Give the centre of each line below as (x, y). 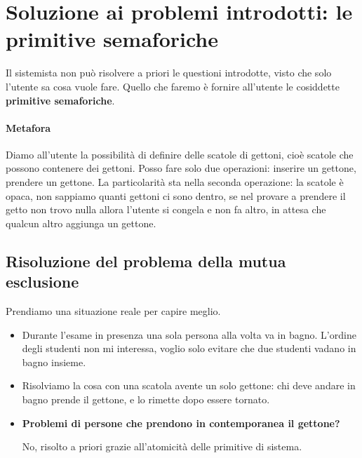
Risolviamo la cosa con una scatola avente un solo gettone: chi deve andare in (189, 385)
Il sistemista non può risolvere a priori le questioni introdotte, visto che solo (169, 73)
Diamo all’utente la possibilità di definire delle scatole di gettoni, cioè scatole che (180, 154)
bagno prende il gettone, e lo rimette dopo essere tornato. (146, 399)
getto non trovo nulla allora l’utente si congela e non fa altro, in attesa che (166, 209)
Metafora (28, 127)
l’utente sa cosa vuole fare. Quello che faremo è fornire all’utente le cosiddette (173, 86)
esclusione (42, 282)
